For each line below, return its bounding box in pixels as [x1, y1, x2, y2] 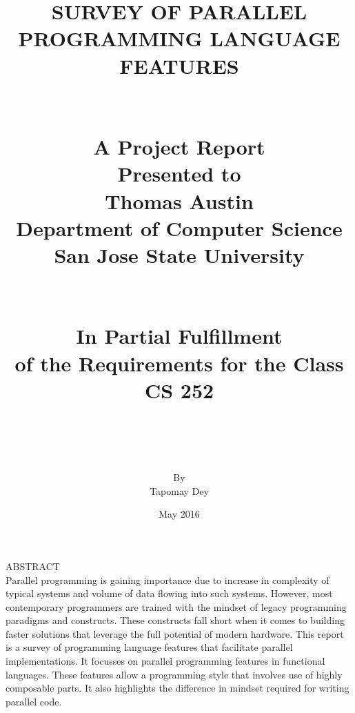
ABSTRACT [6, 558, 60, 573]
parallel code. [6, 694, 62, 708]
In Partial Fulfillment [76, 322, 283, 350]
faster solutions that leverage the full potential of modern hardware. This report [6, 626, 344, 641]
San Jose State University [54, 240, 305, 268]
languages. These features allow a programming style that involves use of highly [6, 667, 343, 681]
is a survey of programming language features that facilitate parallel [6, 640, 293, 654]
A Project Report [93, 133, 265, 161]
